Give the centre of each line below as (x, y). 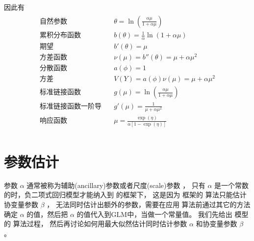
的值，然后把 (47, 214)
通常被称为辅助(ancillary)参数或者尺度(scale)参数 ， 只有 (116, 185)
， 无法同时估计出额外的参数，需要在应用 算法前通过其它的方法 (149, 204)
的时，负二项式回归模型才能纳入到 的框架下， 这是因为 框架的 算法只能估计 (125, 195)
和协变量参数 (216, 224)
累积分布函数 (60, 36)
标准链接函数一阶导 (70, 106)
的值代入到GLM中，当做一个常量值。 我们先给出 (154, 214)
